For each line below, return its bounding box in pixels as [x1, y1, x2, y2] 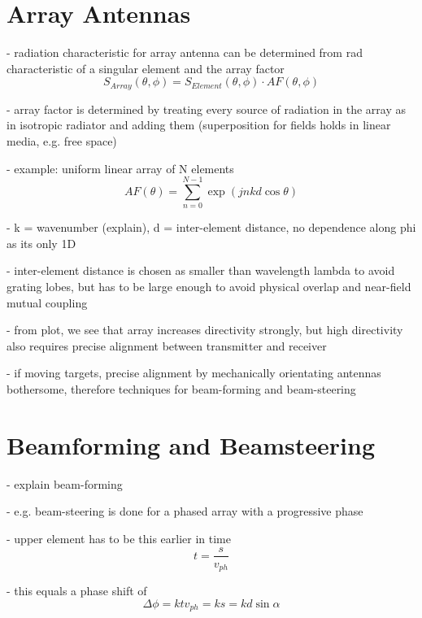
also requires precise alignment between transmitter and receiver [7, 337, 327, 354]
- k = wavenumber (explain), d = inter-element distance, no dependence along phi [7, 219, 416, 236]
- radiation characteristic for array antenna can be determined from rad [7, 44, 363, 61]
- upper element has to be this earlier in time [7, 529, 231, 546]
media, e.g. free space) [7, 132, 117, 149]
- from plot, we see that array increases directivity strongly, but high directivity [7, 321, 403, 338]
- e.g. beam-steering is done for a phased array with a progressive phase [7, 503, 363, 520]
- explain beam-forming [7, 475, 123, 492]
